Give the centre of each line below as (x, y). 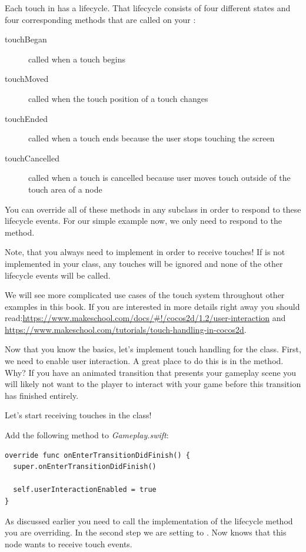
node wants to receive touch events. (69, 543)
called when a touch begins (77, 59)
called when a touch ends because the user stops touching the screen (152, 138)
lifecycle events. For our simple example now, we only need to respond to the (144, 221)
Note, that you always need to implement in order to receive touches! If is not (145, 252)
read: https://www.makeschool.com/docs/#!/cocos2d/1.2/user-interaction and (145, 318)
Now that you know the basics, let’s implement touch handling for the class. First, (153, 349)
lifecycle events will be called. (58, 275)
